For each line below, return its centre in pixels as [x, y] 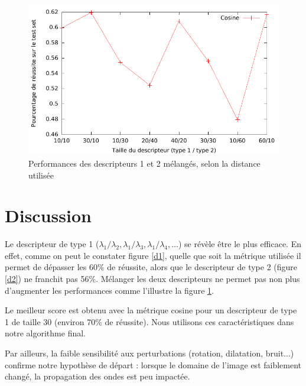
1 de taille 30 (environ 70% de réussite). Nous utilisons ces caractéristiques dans [149, 321]
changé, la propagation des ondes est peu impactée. [97, 376]
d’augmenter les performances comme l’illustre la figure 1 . [109, 290]
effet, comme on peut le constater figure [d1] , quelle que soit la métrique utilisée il [153, 255]
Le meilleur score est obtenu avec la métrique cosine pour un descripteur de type [151, 310]
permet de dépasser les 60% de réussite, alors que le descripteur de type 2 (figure [151, 267]
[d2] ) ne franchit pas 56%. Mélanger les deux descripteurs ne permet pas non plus [152, 279]
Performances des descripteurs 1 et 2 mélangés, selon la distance [144, 163]
